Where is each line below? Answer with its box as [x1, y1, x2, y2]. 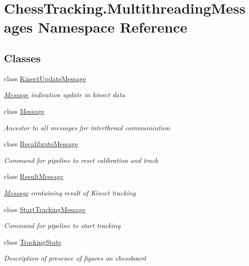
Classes [4, 50, 41, 65]
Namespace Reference [37, 17, 187, 37]
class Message [4, 106, 45, 116]
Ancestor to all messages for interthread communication [4, 122, 170, 132]
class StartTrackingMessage [4, 204, 86, 214]
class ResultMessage [4, 171, 64, 181]
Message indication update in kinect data [4, 89, 125, 100]
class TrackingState [4, 236, 62, 247]
